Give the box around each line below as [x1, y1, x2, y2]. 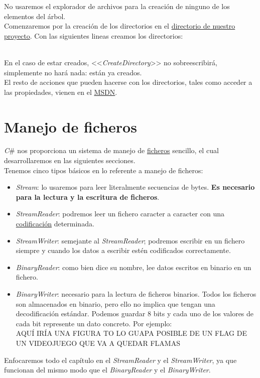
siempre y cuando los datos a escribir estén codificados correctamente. [16, 245, 231, 256]
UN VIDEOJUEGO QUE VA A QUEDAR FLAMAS [16, 337, 180, 348]
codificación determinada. [16, 218, 94, 229]
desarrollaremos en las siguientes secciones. [4, 155, 136, 166]
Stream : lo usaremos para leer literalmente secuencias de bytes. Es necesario [16, 182, 255, 192]
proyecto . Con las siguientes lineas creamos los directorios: [4, 30, 183, 41]
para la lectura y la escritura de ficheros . [16, 191, 160, 202]
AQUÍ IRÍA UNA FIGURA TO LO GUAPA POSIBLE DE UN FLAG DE [16, 328, 247, 338]
